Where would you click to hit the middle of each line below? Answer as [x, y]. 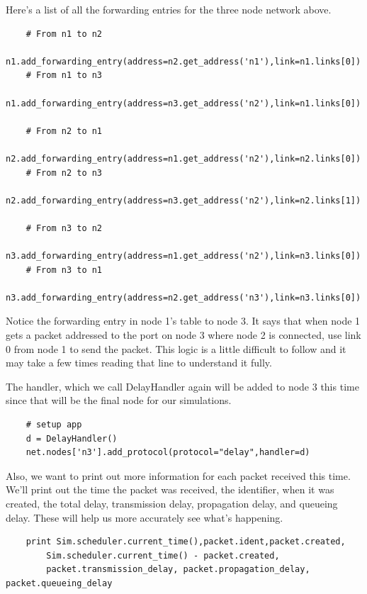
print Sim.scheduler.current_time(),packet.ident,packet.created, [186, 542]
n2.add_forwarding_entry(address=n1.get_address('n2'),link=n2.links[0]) [183, 158]
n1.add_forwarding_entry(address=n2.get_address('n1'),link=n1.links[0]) [183, 61]
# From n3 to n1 [64, 270]
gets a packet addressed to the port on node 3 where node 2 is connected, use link [183, 335]
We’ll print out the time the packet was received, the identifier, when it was [170, 489]
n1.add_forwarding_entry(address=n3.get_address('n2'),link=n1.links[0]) [183, 103]
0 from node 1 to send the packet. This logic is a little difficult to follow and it [176, 348]
